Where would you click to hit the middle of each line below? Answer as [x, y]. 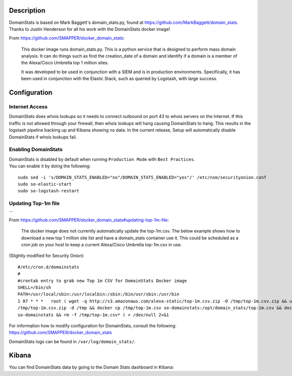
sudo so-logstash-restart [49, 191]
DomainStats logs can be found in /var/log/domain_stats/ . [72, 341]
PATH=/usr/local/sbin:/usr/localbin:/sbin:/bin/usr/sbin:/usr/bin [99, 294]
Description [27, 10]
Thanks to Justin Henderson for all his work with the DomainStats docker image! [90, 29]
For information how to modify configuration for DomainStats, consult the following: [93, 326]
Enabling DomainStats [36, 150]
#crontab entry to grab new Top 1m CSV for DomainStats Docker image [102, 281]
